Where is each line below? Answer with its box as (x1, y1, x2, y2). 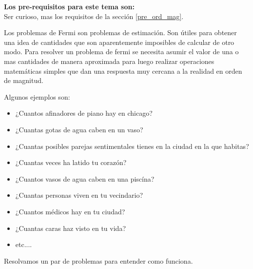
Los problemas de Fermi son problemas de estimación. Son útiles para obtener (4, 27, 237, 38)
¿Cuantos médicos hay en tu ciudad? (15, 206, 125, 216)
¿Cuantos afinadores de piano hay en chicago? (15, 108, 153, 118)
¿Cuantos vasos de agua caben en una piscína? (15, 173, 155, 184)
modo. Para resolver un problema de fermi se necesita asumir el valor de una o (4, 46, 239, 57)
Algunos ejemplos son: (4, 91, 70, 102)
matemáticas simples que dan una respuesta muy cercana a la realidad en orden (4, 65, 242, 76)
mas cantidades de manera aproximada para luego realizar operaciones (4, 56, 214, 66)
